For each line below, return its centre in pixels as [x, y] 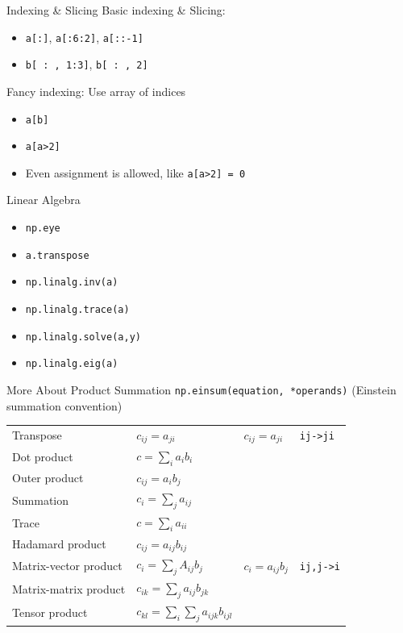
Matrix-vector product [67, 566]
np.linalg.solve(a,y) [83, 337]
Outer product [48, 478]
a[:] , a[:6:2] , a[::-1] [84, 37]
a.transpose [57, 255]
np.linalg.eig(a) [72, 364]
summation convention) [64, 405]
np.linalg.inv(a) [72, 283]
